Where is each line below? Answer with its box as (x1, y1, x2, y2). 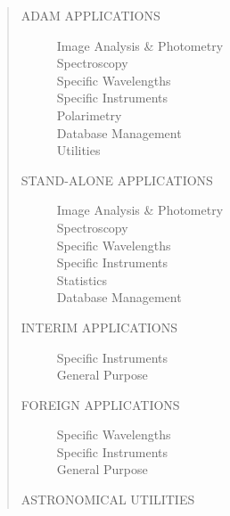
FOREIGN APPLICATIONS (21, 395, 180, 414)
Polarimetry (56, 105, 122, 124)
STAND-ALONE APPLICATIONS (21, 170, 213, 189)
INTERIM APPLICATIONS (21, 317, 178, 336)
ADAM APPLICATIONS (21, 6, 160, 24)
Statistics (56, 270, 107, 289)
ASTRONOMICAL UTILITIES (21, 490, 195, 509)
